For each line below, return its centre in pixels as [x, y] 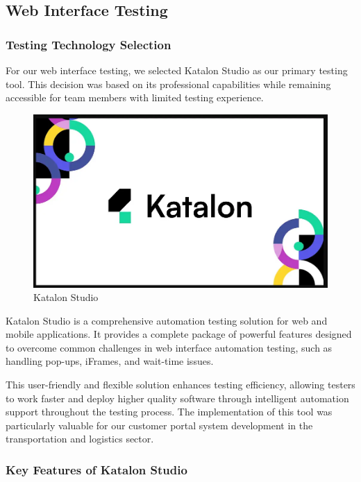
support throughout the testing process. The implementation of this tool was [169, 412]
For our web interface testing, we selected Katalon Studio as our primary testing [177, 70]
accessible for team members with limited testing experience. [135, 97]
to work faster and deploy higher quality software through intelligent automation [177, 398]
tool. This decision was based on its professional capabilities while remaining [168, 84]
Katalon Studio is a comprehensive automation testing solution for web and [167, 320]
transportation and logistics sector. [80, 439]
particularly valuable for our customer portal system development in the [159, 425]
